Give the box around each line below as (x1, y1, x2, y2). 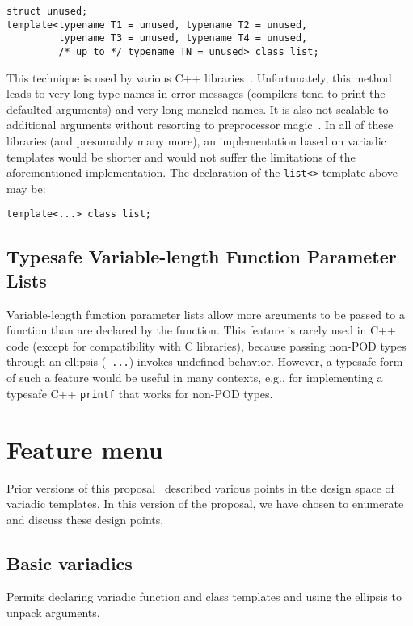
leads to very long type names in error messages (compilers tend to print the (6, 85, 386, 102)
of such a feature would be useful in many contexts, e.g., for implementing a (6, 369, 383, 386)
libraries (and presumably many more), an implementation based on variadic (6, 132, 386, 149)
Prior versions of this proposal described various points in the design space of (6, 479, 394, 496)
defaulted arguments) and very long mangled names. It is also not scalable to (6, 100, 389, 117)
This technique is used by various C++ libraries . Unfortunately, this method (6, 69, 392, 86)
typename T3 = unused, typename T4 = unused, (58, 32, 308, 44)
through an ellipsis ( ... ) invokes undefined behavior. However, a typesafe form (6, 353, 403, 370)
